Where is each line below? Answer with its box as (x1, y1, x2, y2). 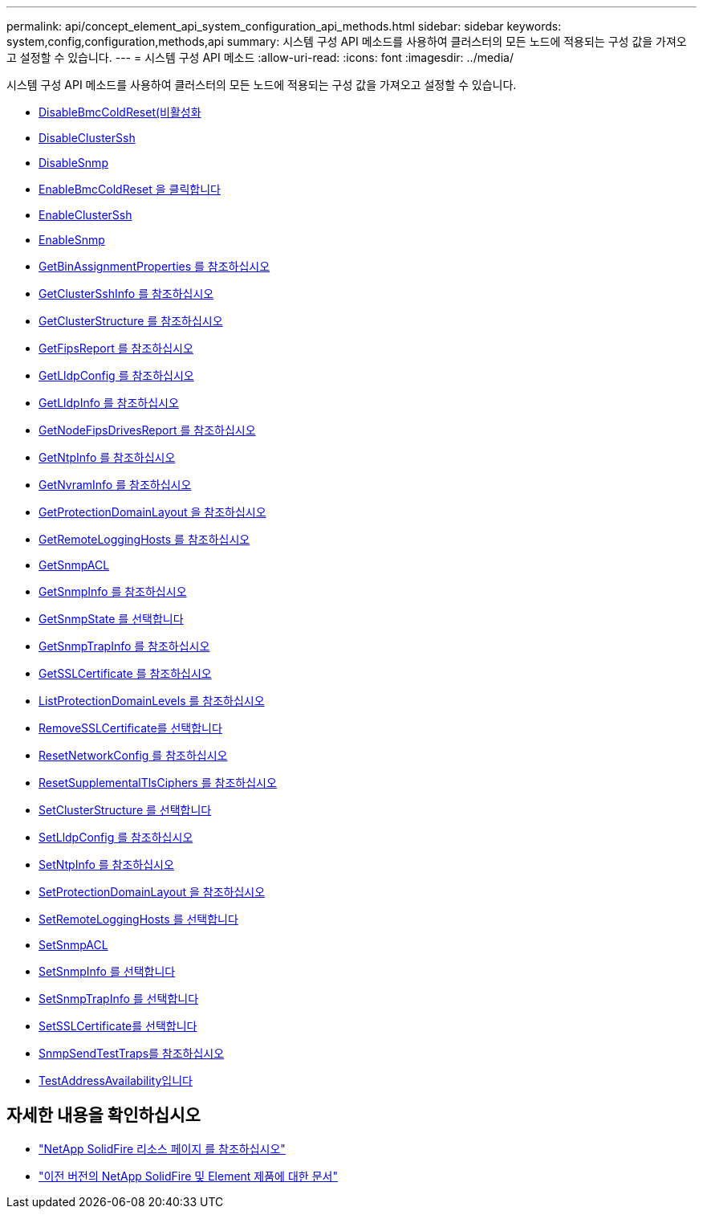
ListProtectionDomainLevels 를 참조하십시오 (39, 694, 265, 707)
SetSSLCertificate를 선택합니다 (39, 1019, 197, 1033)
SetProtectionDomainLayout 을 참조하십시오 (39, 885, 266, 899)
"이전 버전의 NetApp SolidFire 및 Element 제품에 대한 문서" (39, 1168, 338, 1183)
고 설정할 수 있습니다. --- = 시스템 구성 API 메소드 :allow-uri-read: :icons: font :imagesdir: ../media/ (6, 51, 514, 64)
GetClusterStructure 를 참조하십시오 (39, 314, 223, 328)
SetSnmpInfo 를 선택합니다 (39, 964, 176, 978)
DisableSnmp (39, 156, 108, 169)
